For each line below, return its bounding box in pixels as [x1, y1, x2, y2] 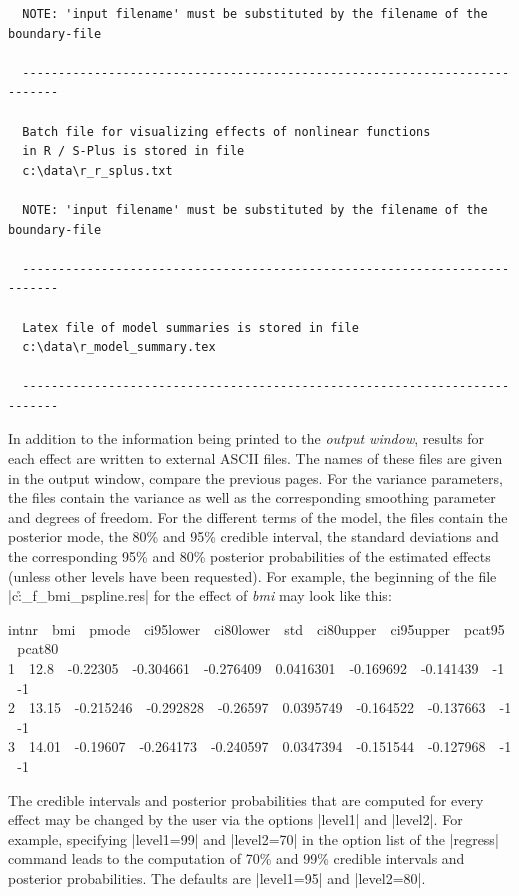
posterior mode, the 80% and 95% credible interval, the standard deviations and [8, 526, 499, 547]
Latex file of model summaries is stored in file [22, 320, 359, 335]
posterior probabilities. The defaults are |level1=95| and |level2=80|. [8, 867, 426, 888]
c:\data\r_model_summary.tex [22, 340, 216, 355]
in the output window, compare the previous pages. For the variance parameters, [8, 467, 503, 488]
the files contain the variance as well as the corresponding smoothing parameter [8, 487, 496, 508]
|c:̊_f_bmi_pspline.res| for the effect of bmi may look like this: [8, 585, 392, 606]
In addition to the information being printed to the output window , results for [8, 428, 485, 449]
